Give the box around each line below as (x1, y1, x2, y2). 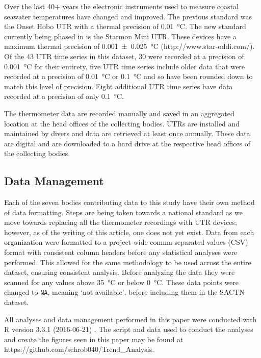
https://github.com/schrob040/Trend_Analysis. (4, 344, 154, 354)
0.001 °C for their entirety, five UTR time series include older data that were (4, 61, 245, 71)
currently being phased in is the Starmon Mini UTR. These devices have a (4, 31, 237, 41)
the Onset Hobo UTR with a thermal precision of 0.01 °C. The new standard (4, 21, 246, 32)
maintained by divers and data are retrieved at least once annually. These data (4, 128, 250, 139)
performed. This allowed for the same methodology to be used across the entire (4, 257, 251, 267)
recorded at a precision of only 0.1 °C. (4, 91, 124, 101)
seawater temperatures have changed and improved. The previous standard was (4, 11, 252, 21)
